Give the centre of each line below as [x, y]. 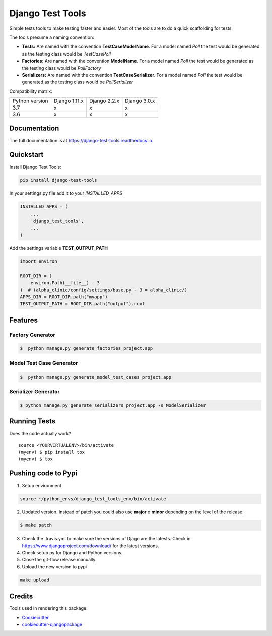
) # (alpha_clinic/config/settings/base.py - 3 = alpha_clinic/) [104, 290]
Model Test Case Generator [44, 363]
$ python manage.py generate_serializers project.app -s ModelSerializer [113, 405]
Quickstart [26, 155]
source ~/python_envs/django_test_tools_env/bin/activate [93, 499]
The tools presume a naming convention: [52, 37]
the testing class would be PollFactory [61, 68]
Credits [21, 596]
